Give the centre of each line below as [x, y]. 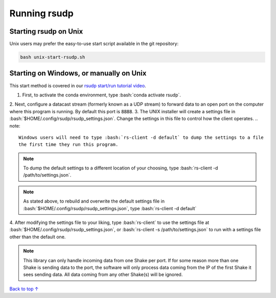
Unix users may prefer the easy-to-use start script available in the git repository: [94, 44]
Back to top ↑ [24, 289]
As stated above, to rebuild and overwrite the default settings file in [94, 201]
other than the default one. [38, 237]
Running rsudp [41, 13]
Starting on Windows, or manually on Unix [78, 73]
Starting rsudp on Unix [46, 31]
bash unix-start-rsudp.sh [53, 57]
